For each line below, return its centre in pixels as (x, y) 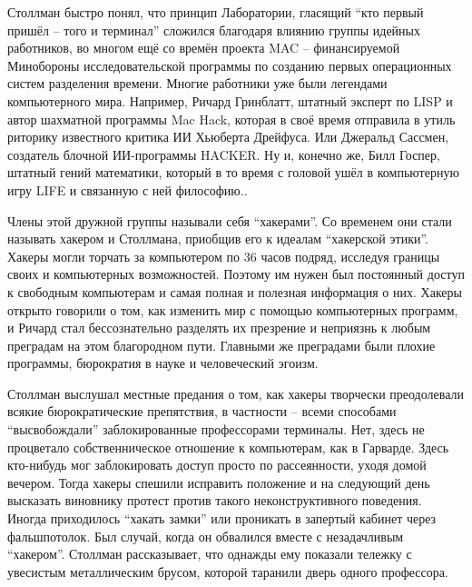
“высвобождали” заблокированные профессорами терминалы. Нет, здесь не (216, 429)
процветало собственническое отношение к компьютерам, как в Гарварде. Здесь (228, 447)
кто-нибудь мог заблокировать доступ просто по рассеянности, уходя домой (217, 465)
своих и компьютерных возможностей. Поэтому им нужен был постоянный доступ (236, 274)
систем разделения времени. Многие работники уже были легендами (197, 83)
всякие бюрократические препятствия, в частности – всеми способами (202, 411)
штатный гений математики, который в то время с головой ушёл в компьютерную (233, 172)
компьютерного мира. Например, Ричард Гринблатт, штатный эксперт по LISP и (230, 100)
